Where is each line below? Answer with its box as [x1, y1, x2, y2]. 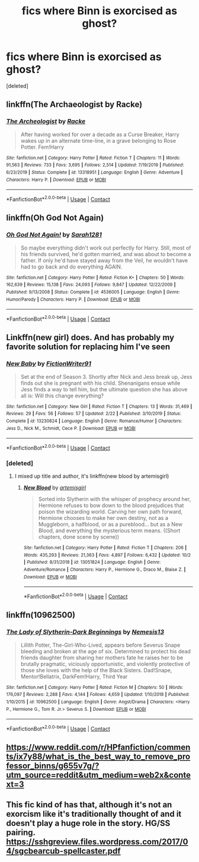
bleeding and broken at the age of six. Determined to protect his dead [20, 647, 191, 655]
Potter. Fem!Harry [20, 143, 64, 151]
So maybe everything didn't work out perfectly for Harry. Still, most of [20, 244, 191, 251]
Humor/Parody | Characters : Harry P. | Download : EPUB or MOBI [6, 296, 140, 302]
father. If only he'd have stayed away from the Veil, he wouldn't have [20, 257, 188, 264]
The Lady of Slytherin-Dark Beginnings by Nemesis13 [6, 628, 165, 636]
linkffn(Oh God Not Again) [6, 213, 104, 223]
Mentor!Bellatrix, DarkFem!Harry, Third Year [20, 673, 128, 680]
